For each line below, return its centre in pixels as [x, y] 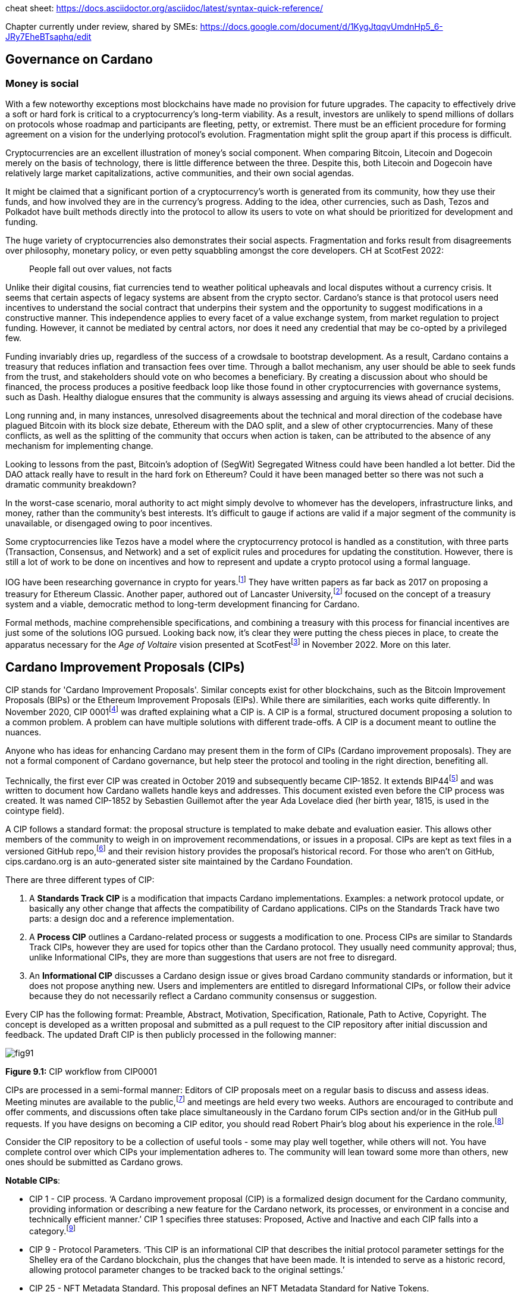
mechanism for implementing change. [79, 446]
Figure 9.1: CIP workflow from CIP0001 [81, 1071]
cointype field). [35, 811]
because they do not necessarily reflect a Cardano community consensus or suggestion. [203, 996]
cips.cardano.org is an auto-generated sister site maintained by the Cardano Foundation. [179, 861]
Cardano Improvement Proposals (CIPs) [125, 667]
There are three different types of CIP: [80, 880]
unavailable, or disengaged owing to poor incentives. [109, 523]
